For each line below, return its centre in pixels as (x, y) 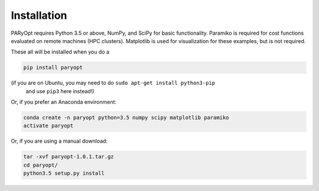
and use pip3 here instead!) (60, 91)
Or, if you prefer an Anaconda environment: (64, 102)
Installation (39, 15)
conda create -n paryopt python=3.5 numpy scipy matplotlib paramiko (126, 118)
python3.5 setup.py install (64, 173)
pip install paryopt (53, 67)
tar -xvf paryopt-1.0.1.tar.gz (69, 157)
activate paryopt (48, 126)
